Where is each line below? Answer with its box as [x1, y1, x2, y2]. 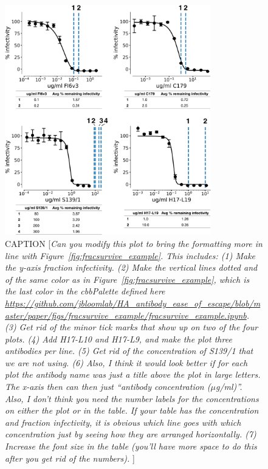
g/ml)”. [215, 380, 242, 393]
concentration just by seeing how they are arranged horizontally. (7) [5, 428, 256, 440]
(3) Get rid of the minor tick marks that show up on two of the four [5, 321, 258, 333]
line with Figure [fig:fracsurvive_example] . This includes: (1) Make [5, 249, 256, 262]
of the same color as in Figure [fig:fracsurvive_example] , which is [5, 273, 250, 285]
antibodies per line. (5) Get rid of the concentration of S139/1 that [5, 344, 253, 357]
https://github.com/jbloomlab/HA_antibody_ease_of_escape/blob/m [5, 296, 261, 309]
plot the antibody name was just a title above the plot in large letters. [5, 368, 261, 381]
